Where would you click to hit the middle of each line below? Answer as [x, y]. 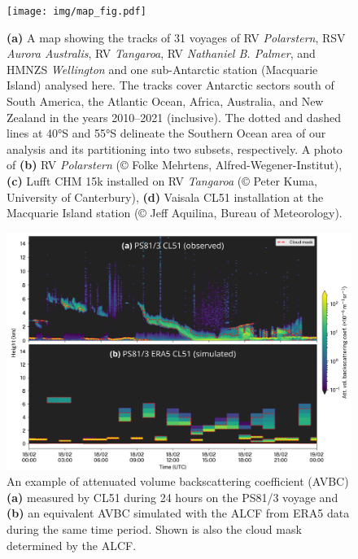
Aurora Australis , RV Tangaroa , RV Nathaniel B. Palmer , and [161, 53]
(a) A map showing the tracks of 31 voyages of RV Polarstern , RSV [176, 37]
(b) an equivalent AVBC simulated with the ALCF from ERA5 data [178, 513]
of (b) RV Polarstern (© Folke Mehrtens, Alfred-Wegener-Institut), [175, 165]
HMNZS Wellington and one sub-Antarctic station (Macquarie [162, 69]
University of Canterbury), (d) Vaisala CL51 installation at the [165, 197]
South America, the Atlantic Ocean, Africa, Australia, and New [165, 101]
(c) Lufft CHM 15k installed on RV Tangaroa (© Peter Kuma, [162, 181]
